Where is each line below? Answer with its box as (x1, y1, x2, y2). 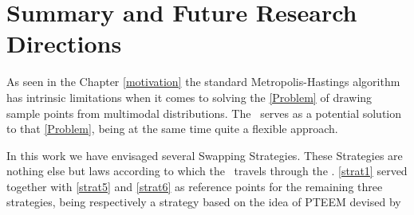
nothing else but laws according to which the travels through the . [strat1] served (6, 162, 408, 179)
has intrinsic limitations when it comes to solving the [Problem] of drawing (6, 88, 373, 105)
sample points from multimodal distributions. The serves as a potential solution (6, 104, 402, 121)
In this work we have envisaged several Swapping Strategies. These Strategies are (6, 147, 403, 163)
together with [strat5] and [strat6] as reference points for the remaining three (6, 178, 383, 194)
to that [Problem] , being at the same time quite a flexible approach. (6, 120, 338, 137)
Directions (6, 27, 122, 60)
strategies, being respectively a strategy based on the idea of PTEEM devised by (6, 193, 401, 210)
